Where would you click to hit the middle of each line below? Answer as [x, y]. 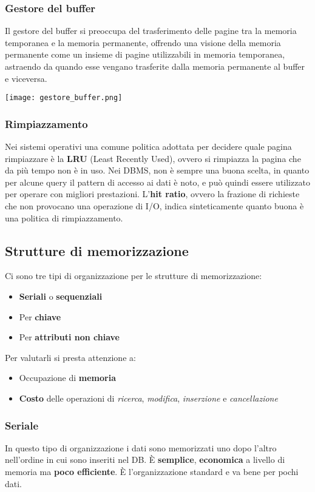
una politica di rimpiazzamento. [64, 217]
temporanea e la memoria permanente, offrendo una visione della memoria [143, 42]
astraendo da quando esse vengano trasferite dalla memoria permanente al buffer [155, 66]
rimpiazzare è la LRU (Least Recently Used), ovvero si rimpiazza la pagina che [153, 158]
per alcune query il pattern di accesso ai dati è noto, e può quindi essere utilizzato [157, 182]
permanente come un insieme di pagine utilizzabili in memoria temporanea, [145, 54]
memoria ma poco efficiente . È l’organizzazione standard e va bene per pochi [152, 471]
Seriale [22, 425]
